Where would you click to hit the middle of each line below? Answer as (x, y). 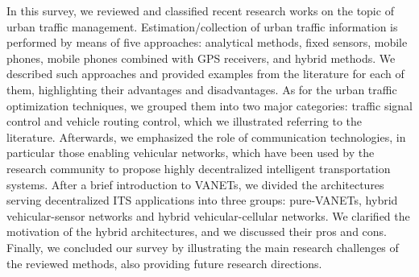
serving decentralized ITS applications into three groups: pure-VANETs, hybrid (202, 200)
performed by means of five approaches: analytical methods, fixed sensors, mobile (207, 42)
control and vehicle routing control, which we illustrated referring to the (184, 121)
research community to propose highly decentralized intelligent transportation (199, 168)
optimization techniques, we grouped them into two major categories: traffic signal (209, 105)
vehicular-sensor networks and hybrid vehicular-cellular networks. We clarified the (208, 215)
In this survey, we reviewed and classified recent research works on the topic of (200, 10)
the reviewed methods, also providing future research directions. (164, 263)
